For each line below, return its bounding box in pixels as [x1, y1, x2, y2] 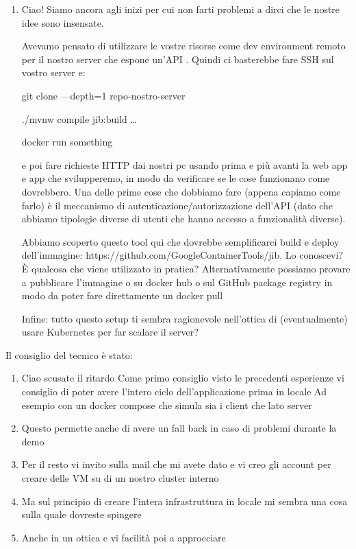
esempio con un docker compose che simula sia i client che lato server [21, 397, 312, 412]
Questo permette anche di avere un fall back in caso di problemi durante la [21, 421, 337, 435]
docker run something [21, 135, 113, 149]
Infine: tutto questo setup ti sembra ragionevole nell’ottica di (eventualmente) [21, 311, 348, 325]
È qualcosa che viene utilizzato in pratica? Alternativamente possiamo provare [21, 261, 351, 275]
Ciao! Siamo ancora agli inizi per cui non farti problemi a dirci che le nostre [21, 2, 340, 16]
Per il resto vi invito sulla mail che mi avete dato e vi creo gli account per [21, 457, 331, 471]
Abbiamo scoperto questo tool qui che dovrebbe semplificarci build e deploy [21, 234, 340, 248]
